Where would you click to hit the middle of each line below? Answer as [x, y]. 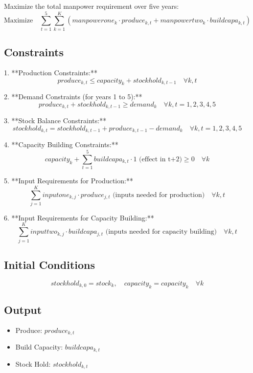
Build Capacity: [39, 347]
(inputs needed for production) [159, 195]
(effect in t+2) [161, 159]
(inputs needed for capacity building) [161, 232]
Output [23, 309]
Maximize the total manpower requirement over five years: [92, 6]
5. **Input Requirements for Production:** [69, 181]
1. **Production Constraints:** [51, 72]
